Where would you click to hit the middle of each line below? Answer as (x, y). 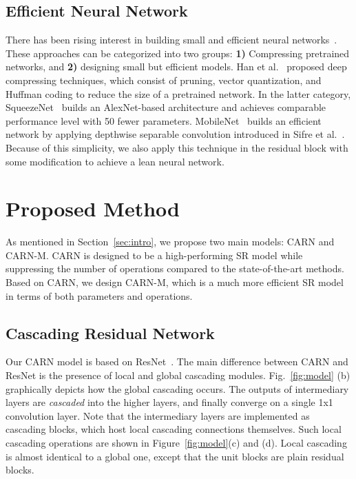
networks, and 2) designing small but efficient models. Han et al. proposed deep (176, 67)
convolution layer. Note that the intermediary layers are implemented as (158, 415)
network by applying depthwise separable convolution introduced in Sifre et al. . (175, 134)
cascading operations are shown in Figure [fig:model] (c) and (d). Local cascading (176, 442)
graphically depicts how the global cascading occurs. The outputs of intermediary (177, 388)
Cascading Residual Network (110, 333)
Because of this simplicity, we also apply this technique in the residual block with (177, 147)
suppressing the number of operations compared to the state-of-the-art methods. (175, 268)
